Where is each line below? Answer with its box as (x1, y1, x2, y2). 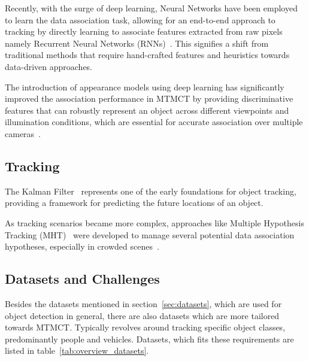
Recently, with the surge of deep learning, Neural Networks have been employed (5, 2, 298, 14)
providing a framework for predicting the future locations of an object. (5, 196, 263, 209)
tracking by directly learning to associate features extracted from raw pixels (5, 25, 283, 38)
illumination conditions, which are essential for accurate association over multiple (5, 116, 303, 128)
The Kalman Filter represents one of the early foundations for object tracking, (5, 184, 296, 197)
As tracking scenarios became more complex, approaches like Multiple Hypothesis (5, 216, 304, 229)
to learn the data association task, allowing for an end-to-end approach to (5, 13, 275, 26)
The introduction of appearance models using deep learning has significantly (5, 80, 284, 93)
